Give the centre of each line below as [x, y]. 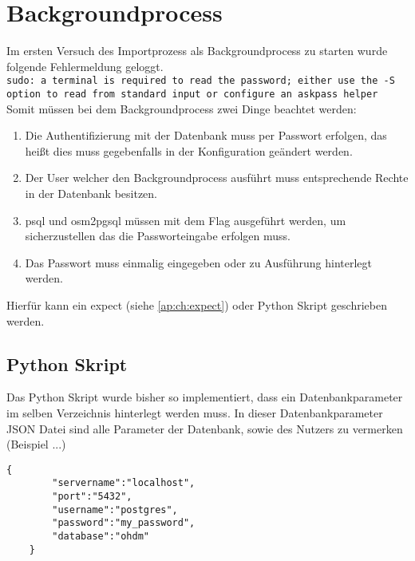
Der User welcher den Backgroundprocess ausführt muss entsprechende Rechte [217, 178]
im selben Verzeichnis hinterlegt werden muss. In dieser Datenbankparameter [195, 412]
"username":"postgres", [115, 510]
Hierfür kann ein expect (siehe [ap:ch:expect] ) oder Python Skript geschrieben [197, 304]
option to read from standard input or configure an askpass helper [192, 94]
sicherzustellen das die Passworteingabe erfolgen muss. [158, 236]
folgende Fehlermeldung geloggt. [85, 66]
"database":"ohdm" [101, 537]
